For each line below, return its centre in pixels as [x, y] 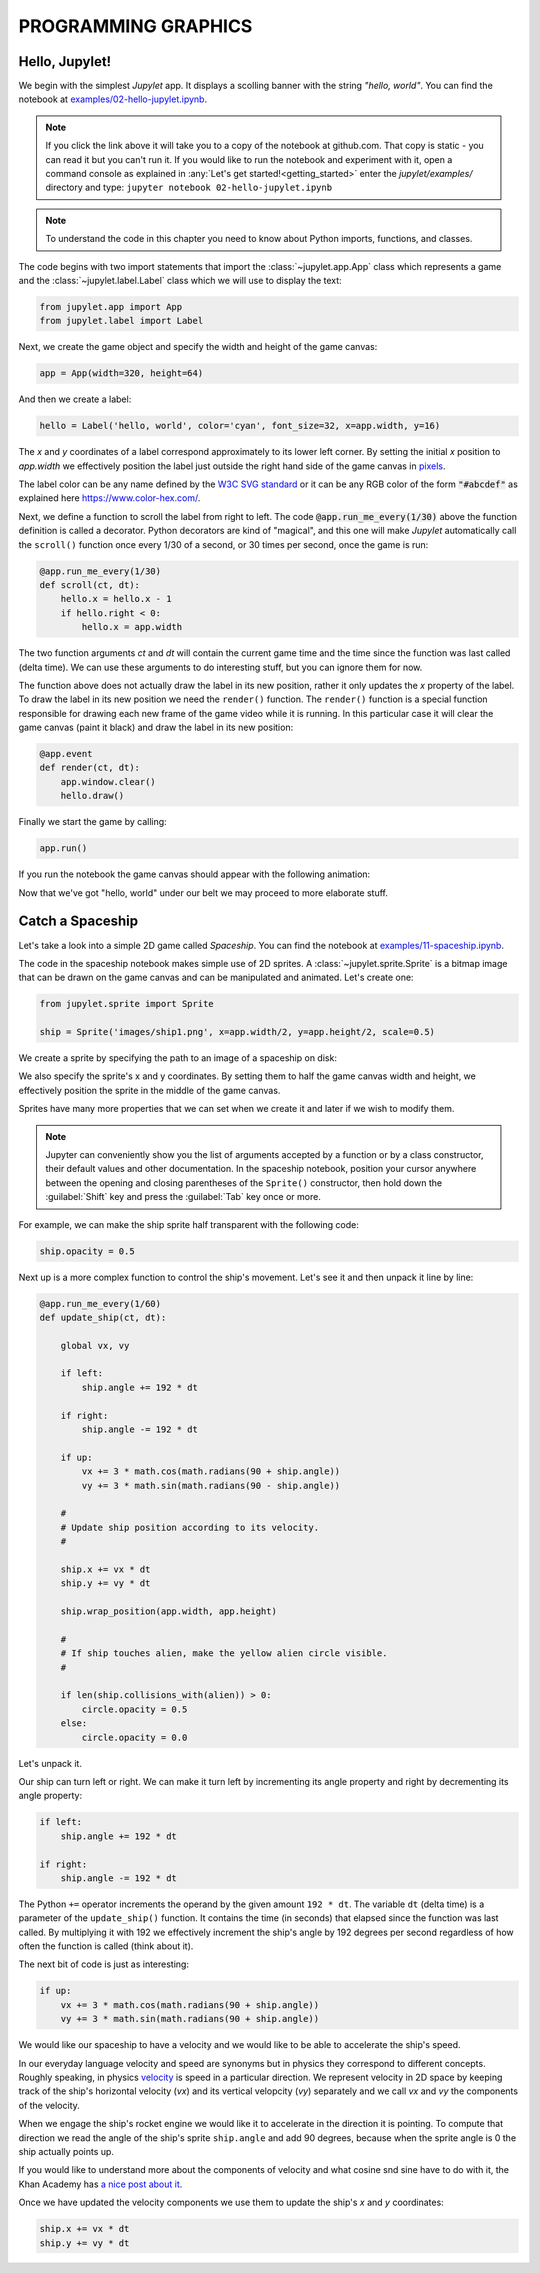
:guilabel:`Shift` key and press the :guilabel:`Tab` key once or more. [183, 1197]
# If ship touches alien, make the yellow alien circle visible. [224, 1653]
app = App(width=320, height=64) [121, 373]
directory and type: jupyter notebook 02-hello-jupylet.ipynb [189, 187]
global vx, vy [95, 1345]
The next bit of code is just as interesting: [104, 1964]
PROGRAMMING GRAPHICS [135, 26]
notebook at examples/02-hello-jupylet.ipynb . [113, 99]
